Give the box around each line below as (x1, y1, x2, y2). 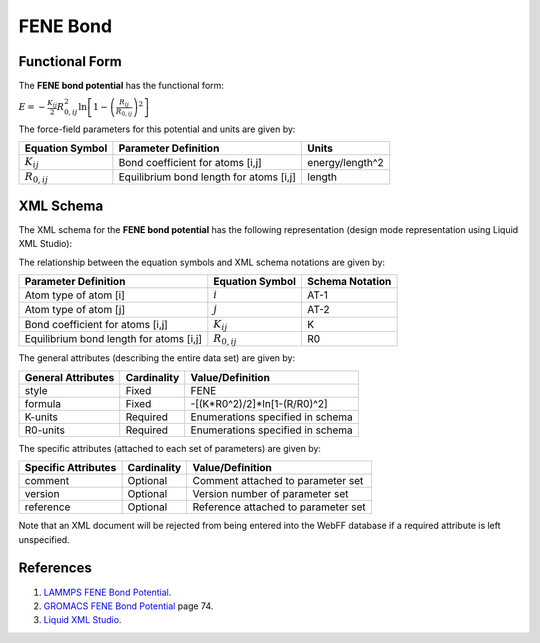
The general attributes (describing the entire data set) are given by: (18, 352, 295, 364)
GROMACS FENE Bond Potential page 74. (43, 600, 214, 612)
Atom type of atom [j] (24, 303, 125, 317)
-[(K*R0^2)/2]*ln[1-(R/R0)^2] (190, 396, 329, 410)
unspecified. (18, 533, 70, 545)
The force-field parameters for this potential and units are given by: (18, 123, 296, 135)
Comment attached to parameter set (192, 474, 364, 488)
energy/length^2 (306, 155, 384, 169)
